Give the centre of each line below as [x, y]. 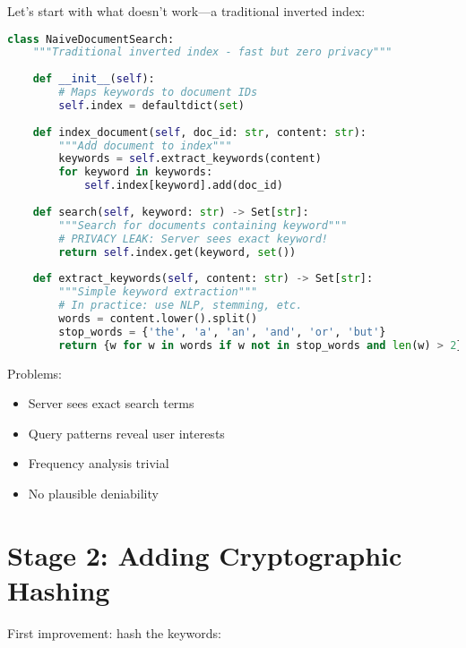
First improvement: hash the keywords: [114, 632]
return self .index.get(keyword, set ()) [177, 252]
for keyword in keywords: [136, 172]
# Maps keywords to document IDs [158, 93]
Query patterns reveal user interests [126, 433]
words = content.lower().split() [158, 318]
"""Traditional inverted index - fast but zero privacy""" [212, 52]
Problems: [35, 373]
